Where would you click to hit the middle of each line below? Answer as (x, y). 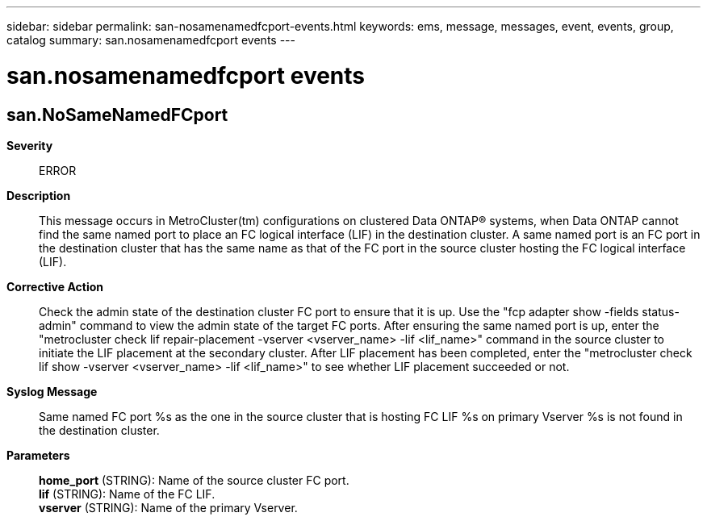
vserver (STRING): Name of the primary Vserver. (168, 507)
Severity (30, 145)
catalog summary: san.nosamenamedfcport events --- (151, 40)
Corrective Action (55, 286)
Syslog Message (52, 391)
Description (39, 195)
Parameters (38, 455)
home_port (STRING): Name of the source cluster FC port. (194, 480)
